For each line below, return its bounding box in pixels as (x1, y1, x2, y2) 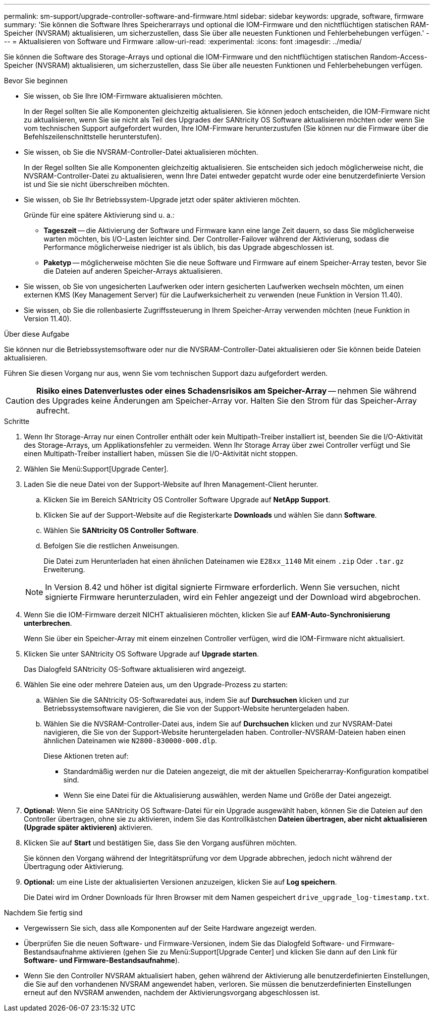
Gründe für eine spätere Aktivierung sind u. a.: (24, 211, 175, 219)
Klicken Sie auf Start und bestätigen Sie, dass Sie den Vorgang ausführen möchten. (24, 838, 297, 847)
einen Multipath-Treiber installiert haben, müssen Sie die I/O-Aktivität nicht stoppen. (24, 449, 298, 458)
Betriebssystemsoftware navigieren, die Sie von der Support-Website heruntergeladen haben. (44, 704, 350, 713)
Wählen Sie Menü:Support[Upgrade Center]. (24, 465, 168, 473)
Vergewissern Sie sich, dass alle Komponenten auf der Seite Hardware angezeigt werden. (24, 924, 317, 932)
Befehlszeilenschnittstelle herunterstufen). (24, 132, 162, 141)
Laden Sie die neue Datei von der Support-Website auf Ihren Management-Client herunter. (24, 480, 319, 488)
